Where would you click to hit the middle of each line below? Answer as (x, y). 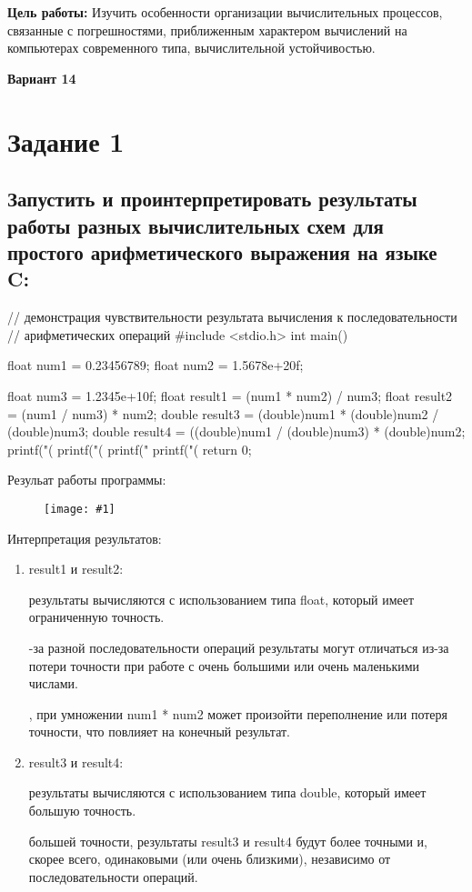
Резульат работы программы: (87, 480)
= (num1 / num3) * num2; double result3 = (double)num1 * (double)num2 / (223, 413)
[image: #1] (80, 509)
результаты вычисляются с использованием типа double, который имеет (227, 792)
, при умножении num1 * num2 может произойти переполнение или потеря (238, 713)
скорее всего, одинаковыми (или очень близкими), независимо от (210, 859)
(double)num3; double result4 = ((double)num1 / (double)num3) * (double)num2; (236, 431)
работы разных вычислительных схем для (196, 225)
